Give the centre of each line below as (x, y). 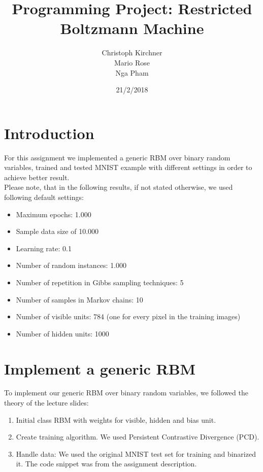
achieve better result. (37, 177)
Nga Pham (132, 72)
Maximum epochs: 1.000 (54, 214)
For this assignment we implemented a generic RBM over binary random (117, 157)
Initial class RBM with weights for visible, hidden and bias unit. (116, 419)
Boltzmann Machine (132, 28)
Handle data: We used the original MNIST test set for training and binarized (136, 453)
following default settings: (44, 197)
